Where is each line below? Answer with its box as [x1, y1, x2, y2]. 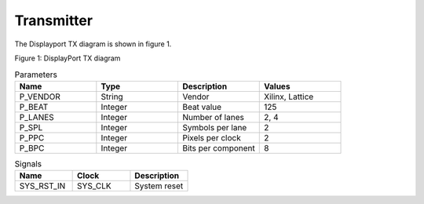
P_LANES [19, 111, 54, 122]
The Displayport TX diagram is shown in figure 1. [14, 39, 172, 49]
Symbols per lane [181, 122, 247, 133]
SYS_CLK [77, 180, 111, 191]
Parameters [14, 69, 58, 80]
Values [264, 81, 291, 92]
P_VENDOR [19, 91, 60, 102]
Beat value [181, 101, 222, 112]
